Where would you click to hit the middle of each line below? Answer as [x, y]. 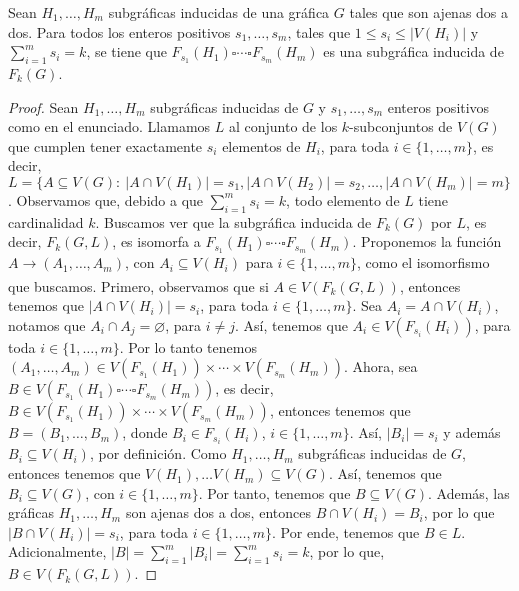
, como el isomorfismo [423, 262]
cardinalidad [46, 221]
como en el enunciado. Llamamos [109, 126]
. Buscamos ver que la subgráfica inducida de [233, 221]
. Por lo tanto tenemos [188, 346]
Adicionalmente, [57, 551]
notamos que [47, 324]
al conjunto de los [283, 126]
